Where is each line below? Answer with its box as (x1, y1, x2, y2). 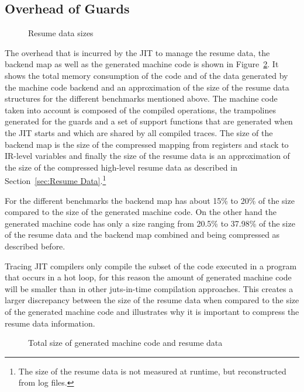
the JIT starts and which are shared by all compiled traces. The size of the (5, 126, 273, 138)
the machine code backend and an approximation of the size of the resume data (5, 81, 289, 93)
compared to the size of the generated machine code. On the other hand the (5, 206, 277, 218)
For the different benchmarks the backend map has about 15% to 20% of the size (5, 194, 295, 206)
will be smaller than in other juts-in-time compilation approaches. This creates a (5, 282, 293, 294)
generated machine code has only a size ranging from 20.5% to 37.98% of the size (5, 217, 295, 229)
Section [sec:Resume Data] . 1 (5, 173, 106, 186)
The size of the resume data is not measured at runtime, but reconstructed (18, 365, 286, 377)
